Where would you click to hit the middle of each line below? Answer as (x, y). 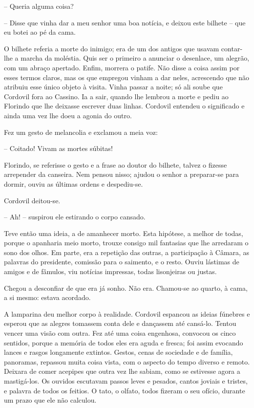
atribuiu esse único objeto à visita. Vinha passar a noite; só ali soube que (113, 87)
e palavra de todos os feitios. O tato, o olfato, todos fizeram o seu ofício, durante (125, 390)
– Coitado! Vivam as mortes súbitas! (58, 148)
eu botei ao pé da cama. (40, 32)
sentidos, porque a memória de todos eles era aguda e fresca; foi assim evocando (124, 342)
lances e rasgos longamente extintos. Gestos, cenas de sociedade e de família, (118, 352)
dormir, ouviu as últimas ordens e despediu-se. (74, 183)
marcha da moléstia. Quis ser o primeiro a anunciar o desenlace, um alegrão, (135, 58)
